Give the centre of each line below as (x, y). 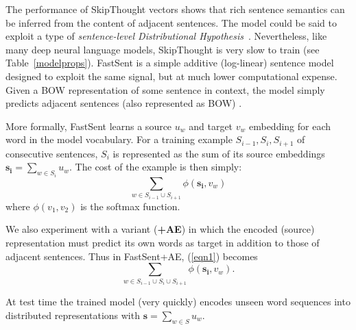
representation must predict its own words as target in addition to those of (163, 242)
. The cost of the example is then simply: (156, 167)
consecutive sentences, (52, 153)
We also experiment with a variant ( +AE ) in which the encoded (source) (160, 229)
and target (211, 126)
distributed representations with (73, 315)
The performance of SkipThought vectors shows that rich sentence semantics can (175, 9)
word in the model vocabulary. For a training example (119, 139)
